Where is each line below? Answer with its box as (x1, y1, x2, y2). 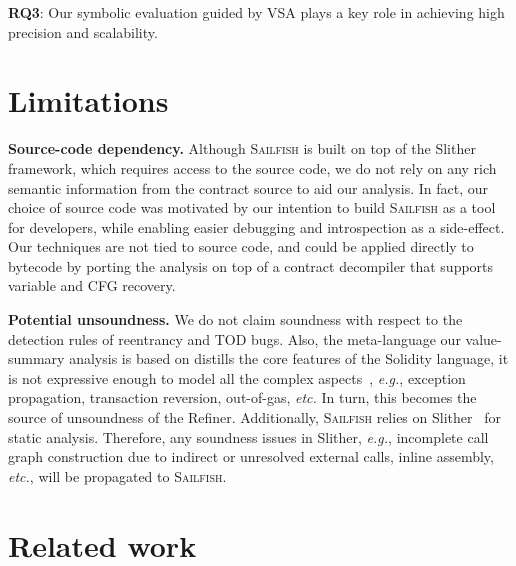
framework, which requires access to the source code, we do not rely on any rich (8, 157, 497, 178)
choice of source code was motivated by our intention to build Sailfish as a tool (8, 197, 496, 218)
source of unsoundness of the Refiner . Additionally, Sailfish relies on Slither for (8, 407, 501, 428)
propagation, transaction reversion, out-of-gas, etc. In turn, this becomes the (8, 387, 477, 408)
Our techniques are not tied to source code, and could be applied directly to (8, 236, 474, 257)
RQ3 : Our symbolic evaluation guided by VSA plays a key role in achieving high (8, 2, 505, 22)
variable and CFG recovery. (8, 275, 176, 296)
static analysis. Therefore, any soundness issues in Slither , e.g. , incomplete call (8, 426, 489, 447)
